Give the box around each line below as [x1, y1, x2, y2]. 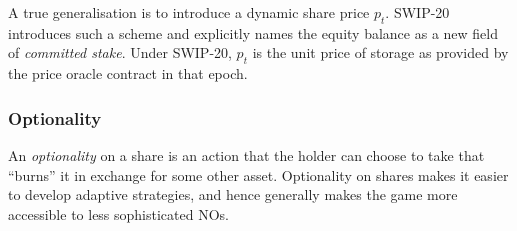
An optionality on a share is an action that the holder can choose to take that [8, 145, 485, 165]
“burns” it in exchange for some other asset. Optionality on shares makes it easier [8, 164, 509, 185]
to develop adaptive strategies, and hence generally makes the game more [8, 184, 458, 205]
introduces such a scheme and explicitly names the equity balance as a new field [8, 22, 498, 43]
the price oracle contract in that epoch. [8, 63, 248, 84]
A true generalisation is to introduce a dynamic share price [8, 2, 370, 22]
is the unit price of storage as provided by [252, 42, 509, 63]
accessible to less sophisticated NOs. [8, 203, 229, 224]
